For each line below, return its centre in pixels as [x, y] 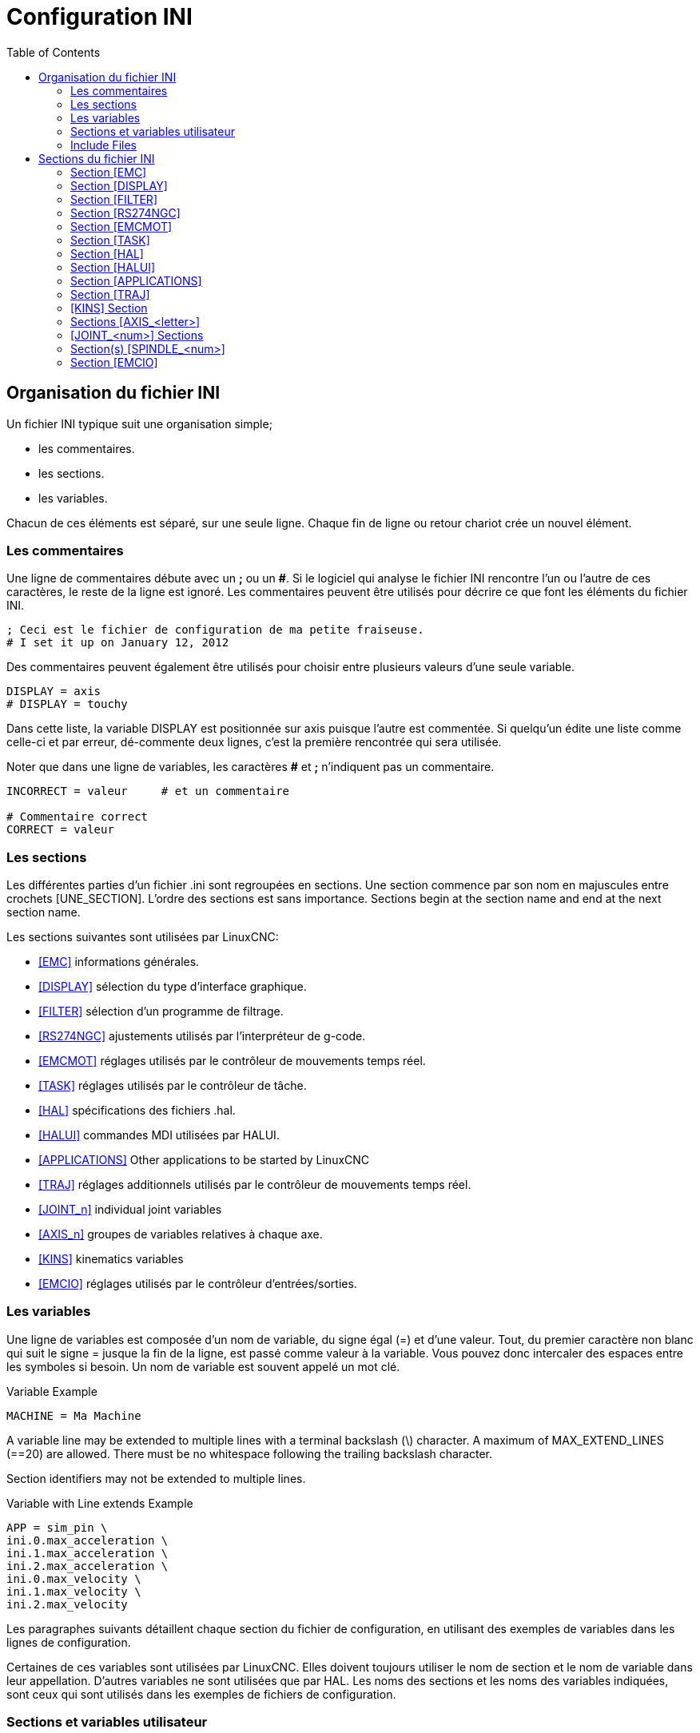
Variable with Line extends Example [100, 1503]
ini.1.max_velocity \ [74, 1591]
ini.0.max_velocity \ [74, 1578]
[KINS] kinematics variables [111, 1259]
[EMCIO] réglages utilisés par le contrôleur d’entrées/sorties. [198, 1284]
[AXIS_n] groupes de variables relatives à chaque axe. [181, 1234]
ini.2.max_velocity [67, 1604]
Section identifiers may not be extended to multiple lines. [156, 1478]
